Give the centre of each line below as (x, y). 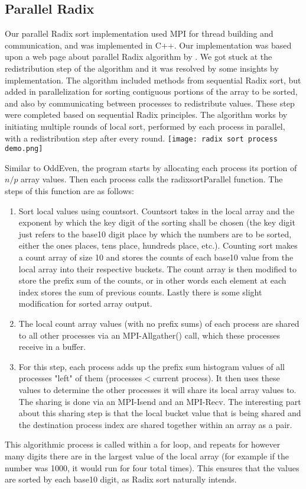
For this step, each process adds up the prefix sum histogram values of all (152, 366)
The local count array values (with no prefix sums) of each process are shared (159, 323)
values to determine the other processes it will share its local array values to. (157, 389)
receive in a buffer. (52, 347)
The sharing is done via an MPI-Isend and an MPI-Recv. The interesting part (160, 401)
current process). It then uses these (216, 378)
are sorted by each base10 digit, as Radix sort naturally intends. (121, 479)
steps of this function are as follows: (69, 191)
